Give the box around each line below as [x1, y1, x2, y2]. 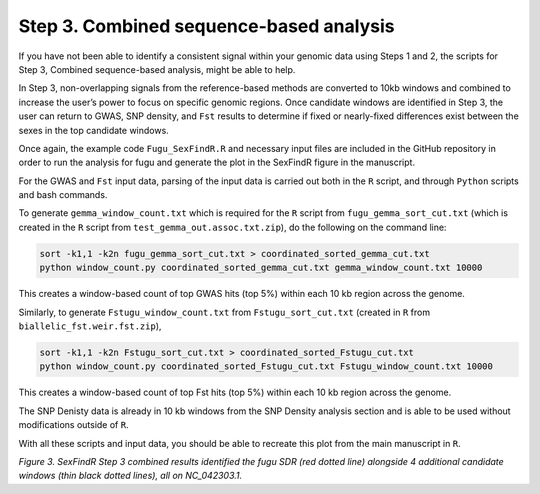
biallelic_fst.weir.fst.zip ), [18, 320, 162, 332]
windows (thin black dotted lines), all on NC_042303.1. [18, 470, 243, 482]
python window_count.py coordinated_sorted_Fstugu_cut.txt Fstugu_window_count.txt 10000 [39, 361, 494, 372]
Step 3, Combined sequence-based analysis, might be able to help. [18, 63, 296, 75]
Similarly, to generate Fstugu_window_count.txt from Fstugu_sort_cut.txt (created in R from [18, 306, 430, 318]
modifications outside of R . [18, 419, 129, 431]
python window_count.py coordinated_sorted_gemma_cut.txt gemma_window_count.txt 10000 [39, 262, 483, 274]
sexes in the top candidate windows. [18, 124, 169, 136]
